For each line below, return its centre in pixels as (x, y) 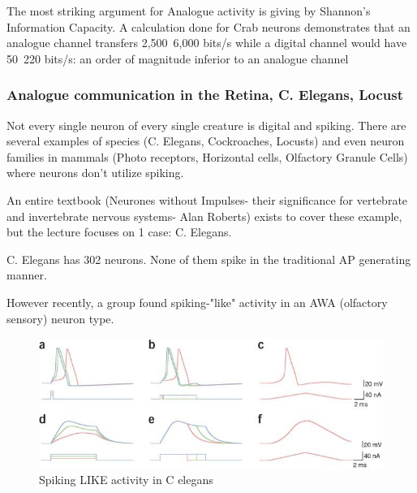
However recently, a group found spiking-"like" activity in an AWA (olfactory (197, 302)
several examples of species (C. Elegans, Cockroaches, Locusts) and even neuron (206, 141)
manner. (27, 275)
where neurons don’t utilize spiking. (95, 173)
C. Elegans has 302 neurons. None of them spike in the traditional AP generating (209, 259)
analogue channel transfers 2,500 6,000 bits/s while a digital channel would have (207, 43)
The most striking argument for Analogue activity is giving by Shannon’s (189, 11)
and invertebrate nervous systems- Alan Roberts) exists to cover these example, (204, 216)
